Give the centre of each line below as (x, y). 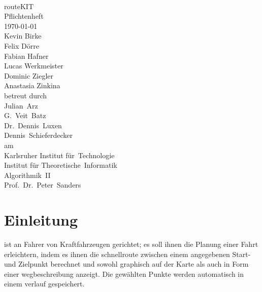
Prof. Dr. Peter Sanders (43, 185)
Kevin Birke (23, 36)
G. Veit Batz (25, 115)
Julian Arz (21, 105)
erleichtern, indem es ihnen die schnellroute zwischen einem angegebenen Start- (127, 254)
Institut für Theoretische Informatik (61, 165)
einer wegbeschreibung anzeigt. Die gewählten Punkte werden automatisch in (124, 273)
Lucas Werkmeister (34, 66)
